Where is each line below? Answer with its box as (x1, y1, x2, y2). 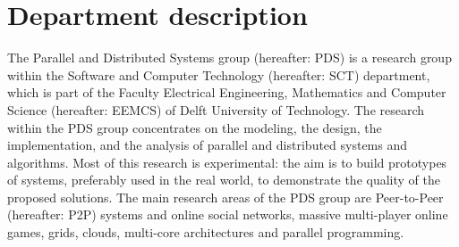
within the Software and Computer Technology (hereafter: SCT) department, (7, 65, 430, 84)
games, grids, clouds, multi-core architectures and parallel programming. (7, 223, 404, 242)
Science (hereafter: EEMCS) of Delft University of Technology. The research (7, 100, 425, 119)
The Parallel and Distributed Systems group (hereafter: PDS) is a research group (7, 48, 452, 67)
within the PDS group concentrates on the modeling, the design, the (7, 118, 382, 136)
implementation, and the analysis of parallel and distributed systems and (7, 136, 408, 154)
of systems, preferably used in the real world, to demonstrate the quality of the (7, 170, 440, 189)
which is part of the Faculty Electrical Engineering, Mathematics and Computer (7, 83, 446, 102)
